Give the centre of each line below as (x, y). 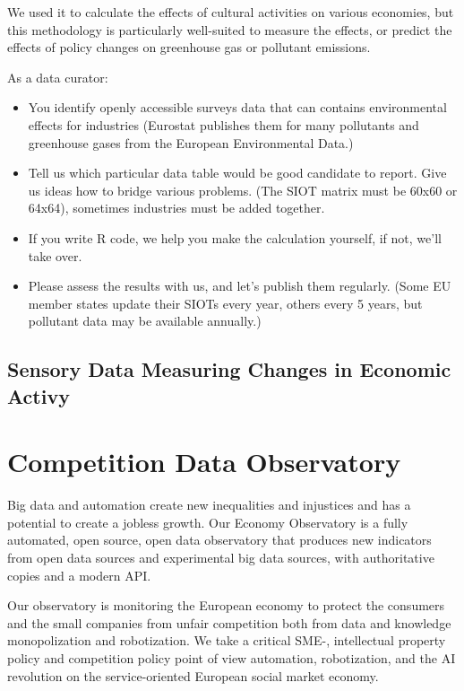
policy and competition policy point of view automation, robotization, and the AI (232, 657)
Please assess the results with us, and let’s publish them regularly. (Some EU (240, 286)
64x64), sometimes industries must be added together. (176, 208)
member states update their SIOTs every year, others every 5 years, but (225, 303)
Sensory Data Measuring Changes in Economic (229, 369)
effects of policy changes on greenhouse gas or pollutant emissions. (189, 47)
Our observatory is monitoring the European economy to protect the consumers (226, 605)
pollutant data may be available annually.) (145, 321)
